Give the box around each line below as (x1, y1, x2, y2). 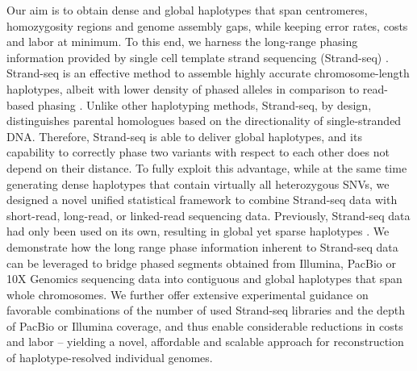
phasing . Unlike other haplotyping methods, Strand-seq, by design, (37, 96, 372, 113)
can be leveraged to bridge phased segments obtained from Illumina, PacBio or (6, 254, 396, 271)
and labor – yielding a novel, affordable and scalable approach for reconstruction (6, 333, 404, 350)
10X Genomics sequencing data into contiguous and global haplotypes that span (6, 270, 402, 287)
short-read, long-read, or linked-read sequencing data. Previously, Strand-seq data (6, 206, 411, 223)
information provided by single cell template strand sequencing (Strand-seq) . (6, 48, 389, 65)
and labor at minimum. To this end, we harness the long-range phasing (6, 33, 358, 50)
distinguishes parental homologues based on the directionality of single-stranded (6, 112, 402, 129)
